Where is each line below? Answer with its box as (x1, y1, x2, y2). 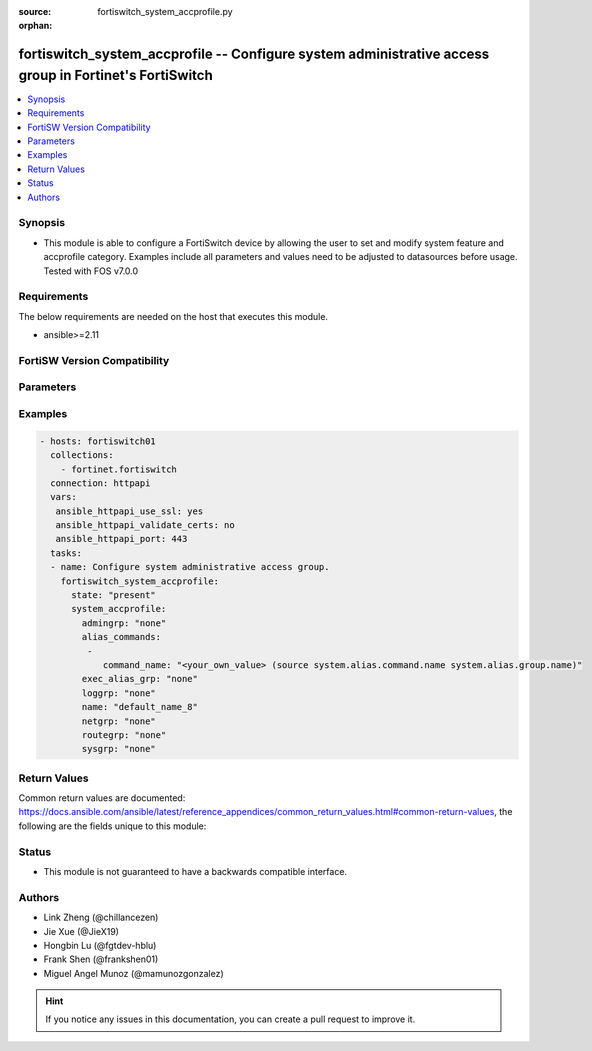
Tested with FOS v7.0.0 (43, 265, 139, 277)
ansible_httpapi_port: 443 (55, 533, 188, 545)
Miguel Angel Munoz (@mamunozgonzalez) (43, 967, 224, 979)
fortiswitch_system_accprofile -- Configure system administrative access (18, 46, 490, 63)
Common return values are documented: (18, 792, 186, 804)
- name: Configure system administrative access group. (50, 561, 330, 573)
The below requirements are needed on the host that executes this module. (18, 310, 329, 322)
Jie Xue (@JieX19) (43, 925, 120, 937)
